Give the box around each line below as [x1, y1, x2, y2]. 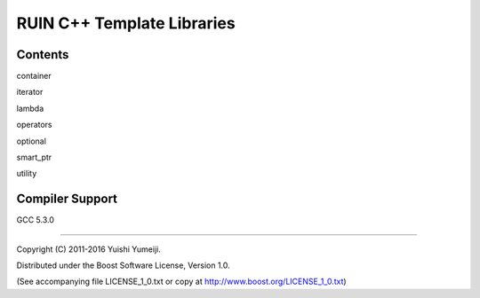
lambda [16, 103, 44, 114]
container [16, 71, 52, 82]
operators [16, 120, 52, 130]
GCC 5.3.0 [16, 215, 55, 225]
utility [16, 169, 37, 179]
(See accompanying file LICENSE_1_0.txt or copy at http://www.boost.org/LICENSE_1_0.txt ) [16, 276, 347, 287]
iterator [16, 87, 44, 98]
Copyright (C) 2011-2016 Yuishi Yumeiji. [16, 244, 162, 255]
